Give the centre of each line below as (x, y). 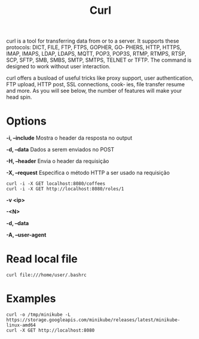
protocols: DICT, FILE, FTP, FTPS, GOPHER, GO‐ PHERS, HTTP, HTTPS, (94, 47)
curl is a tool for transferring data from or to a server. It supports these (93, 41)
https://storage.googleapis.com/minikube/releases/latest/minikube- (93, 320)
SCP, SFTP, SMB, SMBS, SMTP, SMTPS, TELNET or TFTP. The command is (99, 60)
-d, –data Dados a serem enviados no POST (60, 150)
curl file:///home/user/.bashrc (46, 275)
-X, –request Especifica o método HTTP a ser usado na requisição (88, 173)
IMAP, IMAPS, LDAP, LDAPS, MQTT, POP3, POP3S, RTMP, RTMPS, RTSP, (96, 54)
